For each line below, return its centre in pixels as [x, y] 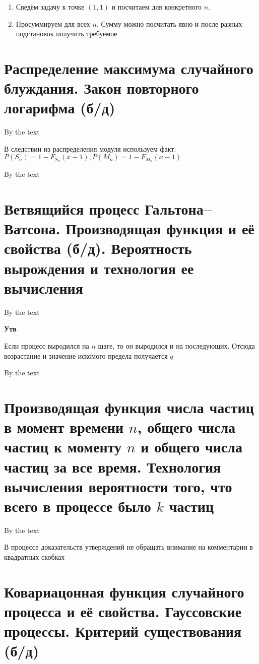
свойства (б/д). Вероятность [98, 248]
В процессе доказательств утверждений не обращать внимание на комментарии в [128, 547]
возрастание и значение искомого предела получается [86, 355]
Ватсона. [32, 228]
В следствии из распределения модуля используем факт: [90, 148]
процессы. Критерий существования [123, 631]
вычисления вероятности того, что [118, 486]
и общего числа [191, 447]
